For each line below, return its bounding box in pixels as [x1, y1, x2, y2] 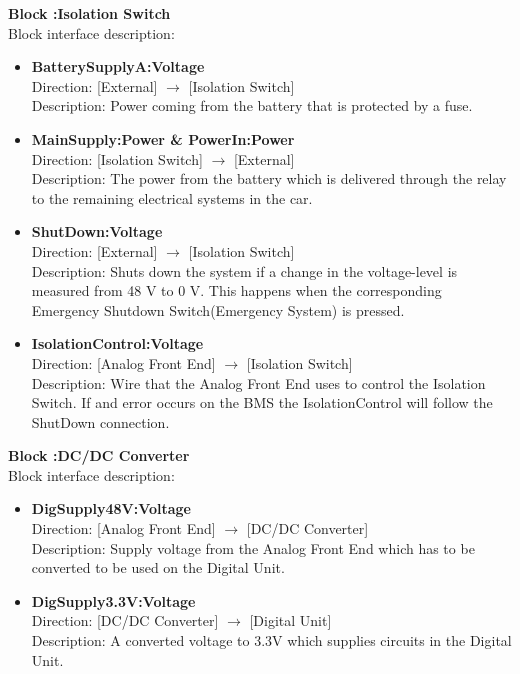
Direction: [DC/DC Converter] [31, 610, 219, 631]
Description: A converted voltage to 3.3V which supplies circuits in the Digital [31, 630, 512, 651]
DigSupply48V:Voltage [31, 498, 191, 519]
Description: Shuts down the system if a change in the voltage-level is [31, 260, 458, 281]
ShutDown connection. [31, 411, 170, 432]
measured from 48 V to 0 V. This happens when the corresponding [31, 280, 442, 301]
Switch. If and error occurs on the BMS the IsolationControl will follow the [31, 392, 493, 413]
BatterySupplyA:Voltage [31, 56, 205, 77]
